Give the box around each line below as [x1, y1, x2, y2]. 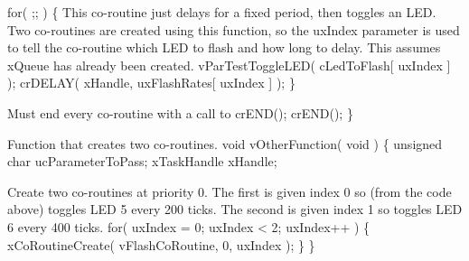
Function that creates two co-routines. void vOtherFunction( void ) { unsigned [7, 134, 443, 153]
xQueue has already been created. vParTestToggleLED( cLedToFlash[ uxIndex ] [7, 55, 451, 74]
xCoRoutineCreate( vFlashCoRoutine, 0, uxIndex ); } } [7, 235, 315, 254]
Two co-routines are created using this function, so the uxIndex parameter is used [7, 20, 460, 39]
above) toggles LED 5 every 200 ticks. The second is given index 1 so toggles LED [7, 200, 463, 219]
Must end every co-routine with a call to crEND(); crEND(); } [7, 103, 353, 122]
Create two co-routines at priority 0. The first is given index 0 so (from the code [7, 182, 452, 200]
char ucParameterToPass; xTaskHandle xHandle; [7, 152, 277, 171]
